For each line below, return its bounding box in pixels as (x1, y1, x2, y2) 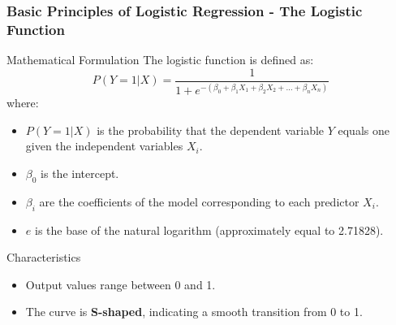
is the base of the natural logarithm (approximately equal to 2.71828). (34, 221, 384, 238)
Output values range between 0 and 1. (25, 275, 216, 292)
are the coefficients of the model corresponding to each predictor (39, 193, 359, 210)
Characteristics (6, 249, 81, 266)
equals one (338, 121, 390, 138)
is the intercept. (41, 164, 119, 181)
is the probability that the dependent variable (97, 121, 325, 138)
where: (6, 94, 39, 111)
